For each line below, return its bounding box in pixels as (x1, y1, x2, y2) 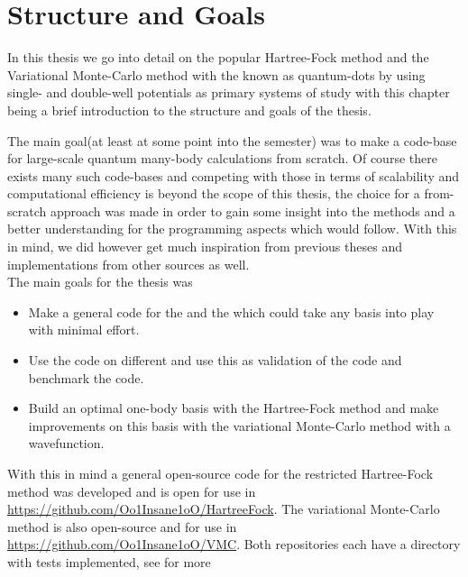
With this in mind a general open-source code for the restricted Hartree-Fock (7, 464, 434, 482)
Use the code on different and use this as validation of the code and (28, 351, 402, 370)
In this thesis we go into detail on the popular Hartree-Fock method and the (7, 48, 429, 67)
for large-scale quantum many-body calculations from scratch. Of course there (7, 149, 437, 168)
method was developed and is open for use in (7, 481, 256, 500)
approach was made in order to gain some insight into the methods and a (50, 201, 455, 220)
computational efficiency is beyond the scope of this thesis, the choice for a (7, 184, 420, 203)
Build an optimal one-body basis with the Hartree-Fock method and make (28, 398, 439, 417)
